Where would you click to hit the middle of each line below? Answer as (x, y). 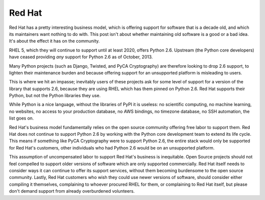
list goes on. (21, 118)
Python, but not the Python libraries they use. (55, 96)
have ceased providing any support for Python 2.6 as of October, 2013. (81, 57)
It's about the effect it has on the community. (54, 41)
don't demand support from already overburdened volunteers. (72, 191)
